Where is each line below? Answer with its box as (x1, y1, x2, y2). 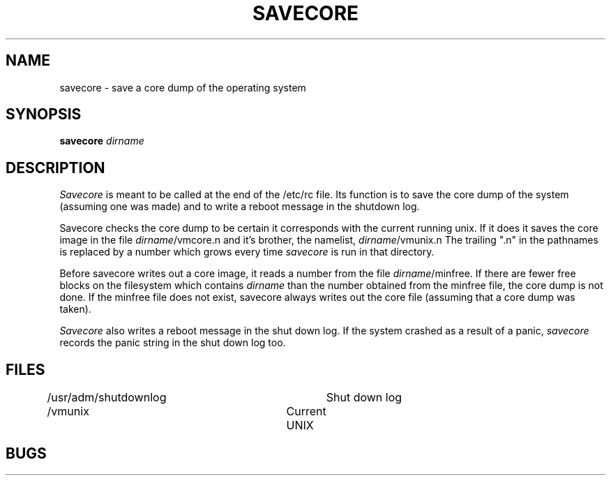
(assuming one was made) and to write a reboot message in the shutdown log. (59, 200, 420, 213)
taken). (59, 303, 91, 316)
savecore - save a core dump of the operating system (59, 81, 306, 94)
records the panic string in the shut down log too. (59, 336, 286, 349)
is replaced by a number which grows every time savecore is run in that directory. (59, 246, 435, 258)
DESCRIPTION (6, 158, 105, 177)
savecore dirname (59, 135, 144, 147)
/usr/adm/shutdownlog (47, 390, 167, 405)
